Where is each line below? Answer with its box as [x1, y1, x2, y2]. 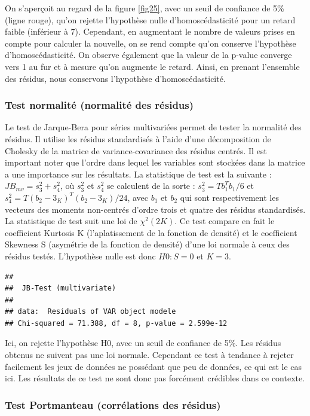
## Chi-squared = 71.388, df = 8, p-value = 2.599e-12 [5, 319, 228, 328]
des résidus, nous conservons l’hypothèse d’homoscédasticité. [5, 72, 226, 84]
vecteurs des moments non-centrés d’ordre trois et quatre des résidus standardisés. [5, 203, 306, 215]
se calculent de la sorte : [107, 179, 195, 192]
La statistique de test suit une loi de [5, 215, 137, 227]
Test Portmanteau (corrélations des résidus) [5, 397, 221, 412]
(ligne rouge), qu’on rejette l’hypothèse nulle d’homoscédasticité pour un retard [5, 13, 296, 26]
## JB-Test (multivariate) [5, 284, 116, 293]
